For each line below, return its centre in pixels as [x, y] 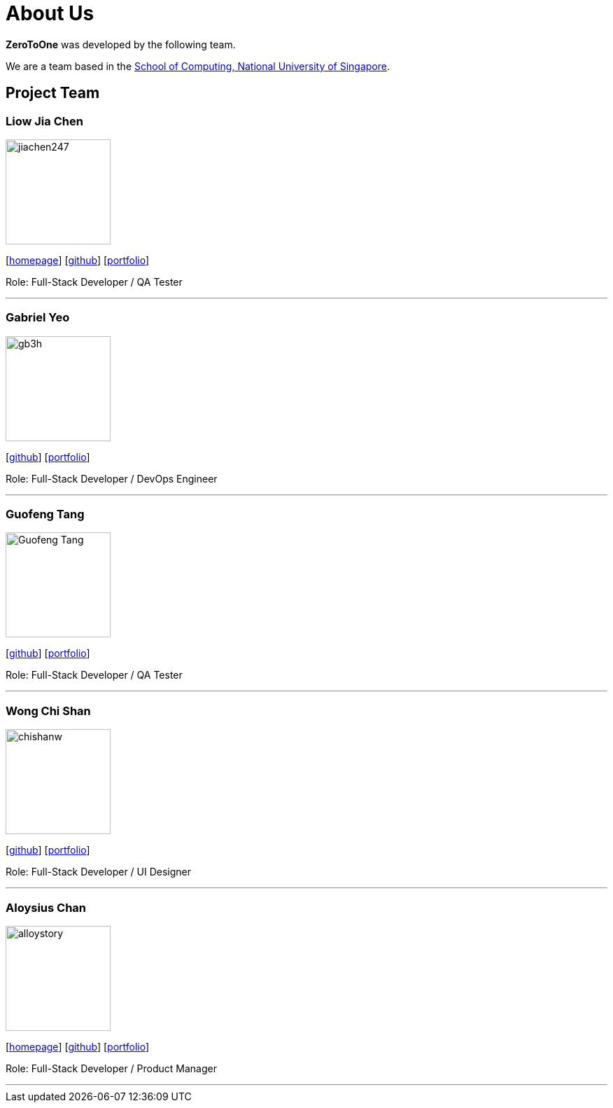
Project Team [53, 93]
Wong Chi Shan [48, 711]
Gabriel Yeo [38, 318]
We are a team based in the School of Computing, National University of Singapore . [198, 66]
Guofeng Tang [45, 514]
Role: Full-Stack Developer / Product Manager [111, 1068]
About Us [50, 13]
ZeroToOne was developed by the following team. [121, 44]
